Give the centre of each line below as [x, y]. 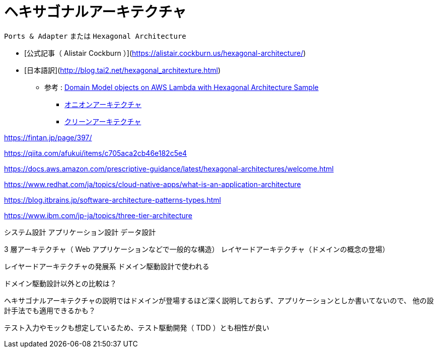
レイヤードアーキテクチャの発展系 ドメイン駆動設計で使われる [107, 266]
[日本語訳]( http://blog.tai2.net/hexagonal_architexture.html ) [122, 70]
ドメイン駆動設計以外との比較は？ [60, 283]
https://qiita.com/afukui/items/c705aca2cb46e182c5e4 [96, 153]
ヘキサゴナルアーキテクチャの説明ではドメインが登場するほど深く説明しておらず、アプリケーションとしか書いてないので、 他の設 [219, 300]
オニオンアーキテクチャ [103, 104]
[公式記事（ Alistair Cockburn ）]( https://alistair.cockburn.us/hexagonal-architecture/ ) [165, 53]
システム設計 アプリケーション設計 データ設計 [80, 232]
